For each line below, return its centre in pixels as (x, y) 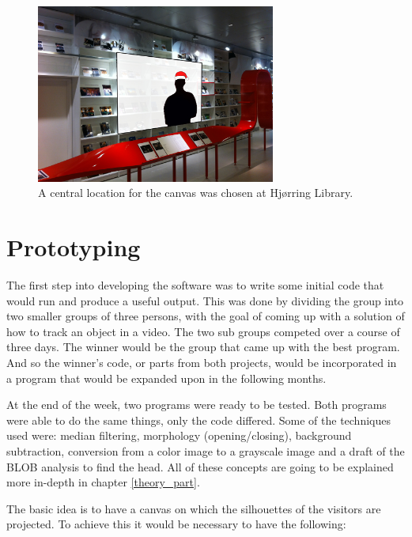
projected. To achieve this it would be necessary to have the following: (176, 524)
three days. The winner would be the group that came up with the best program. (203, 347)
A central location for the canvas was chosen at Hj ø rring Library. (196, 193)
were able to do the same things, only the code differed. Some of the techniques (198, 420)
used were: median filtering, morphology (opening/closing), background (179, 435)
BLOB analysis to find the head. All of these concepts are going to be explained (200, 466)
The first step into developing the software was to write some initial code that (195, 285)
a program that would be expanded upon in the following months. (166, 378)
